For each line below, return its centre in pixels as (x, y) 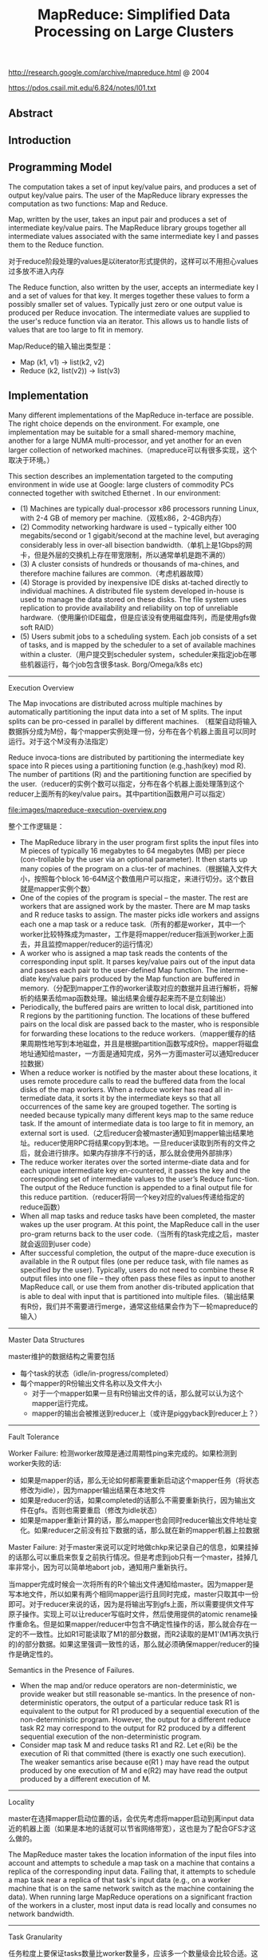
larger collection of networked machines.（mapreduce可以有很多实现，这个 (133, 450)
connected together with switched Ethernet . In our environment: (114, 492)
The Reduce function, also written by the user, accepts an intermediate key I (134, 287)
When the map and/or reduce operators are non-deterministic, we (128, 1685)
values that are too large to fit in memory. (76, 329)
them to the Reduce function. (56, 245)
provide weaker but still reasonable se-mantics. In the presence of (129, 1694)
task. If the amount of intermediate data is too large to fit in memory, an (136, 1123)
